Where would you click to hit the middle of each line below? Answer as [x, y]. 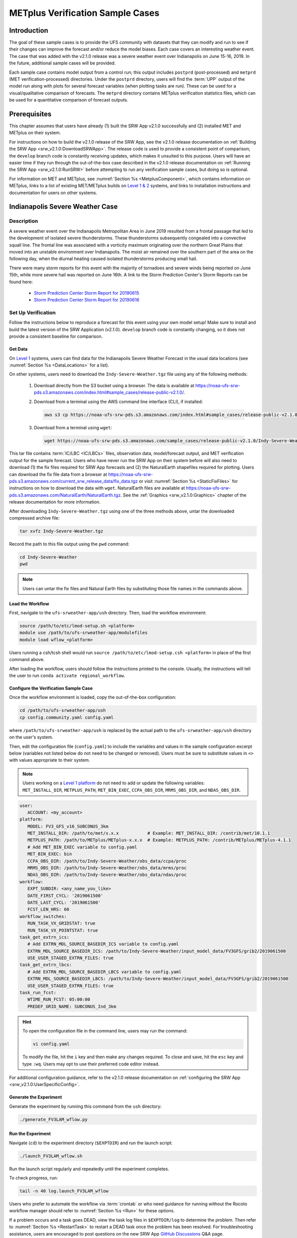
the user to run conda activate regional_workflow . [67, 675]
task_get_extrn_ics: [44, 937]
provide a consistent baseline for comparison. [56, 336]
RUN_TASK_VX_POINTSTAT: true [63, 930]
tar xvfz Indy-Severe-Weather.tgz [61, 531]
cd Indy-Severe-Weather [49, 557]
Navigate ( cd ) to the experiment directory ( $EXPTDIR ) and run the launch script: [91, 1143]
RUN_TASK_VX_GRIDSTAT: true [62, 923]
